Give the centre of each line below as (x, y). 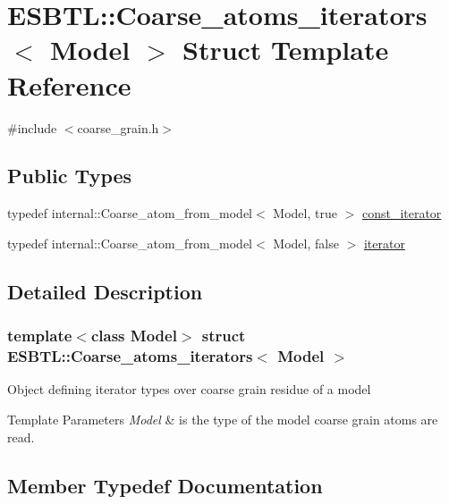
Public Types (70, 176)
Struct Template (285, 50)
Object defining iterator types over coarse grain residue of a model (189, 389)
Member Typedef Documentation (165, 485)
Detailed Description (105, 291)
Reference (69, 84)
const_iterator (402, 213)
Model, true (305, 213)
